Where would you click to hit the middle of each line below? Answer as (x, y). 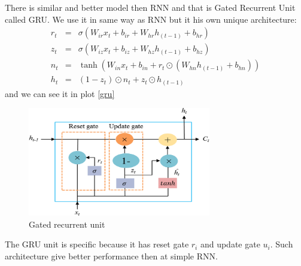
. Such (282, 244)
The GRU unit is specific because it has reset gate (97, 244)
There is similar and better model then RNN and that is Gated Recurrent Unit (150, 7)
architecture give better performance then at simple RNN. (111, 256)
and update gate (230, 244)
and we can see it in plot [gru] (60, 93)
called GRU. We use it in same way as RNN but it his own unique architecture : (151, 19)
